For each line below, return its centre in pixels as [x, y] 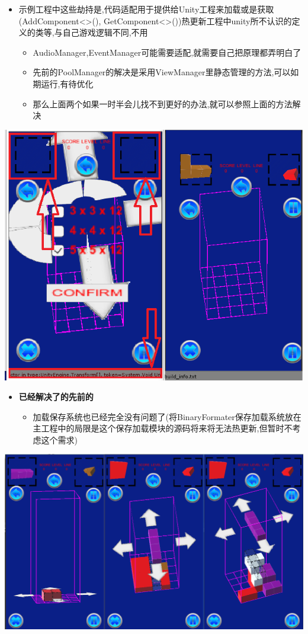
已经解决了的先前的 [56, 397]
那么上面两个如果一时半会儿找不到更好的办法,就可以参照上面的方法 [163, 103]
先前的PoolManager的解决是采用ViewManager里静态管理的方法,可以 [162, 72]
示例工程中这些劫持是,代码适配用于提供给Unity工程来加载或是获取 [146, 9]
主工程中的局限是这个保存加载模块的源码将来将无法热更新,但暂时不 [163, 428]
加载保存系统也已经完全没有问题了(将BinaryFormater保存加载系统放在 [167, 416]
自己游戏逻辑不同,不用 [105, 32]
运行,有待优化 [67, 83]
